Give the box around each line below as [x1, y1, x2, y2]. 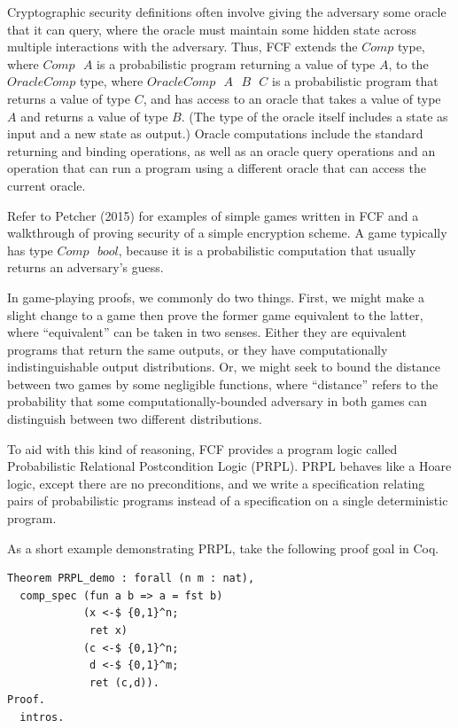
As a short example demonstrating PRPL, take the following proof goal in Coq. [7, 538, 439, 557]
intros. [19, 710, 65, 724]
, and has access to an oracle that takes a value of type [143, 89, 441, 107]
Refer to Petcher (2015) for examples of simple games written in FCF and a [7, 206, 419, 224]
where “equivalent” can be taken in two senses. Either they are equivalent [7, 323, 407, 341]
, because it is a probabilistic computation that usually [118, 240, 416, 259]
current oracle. [7, 176, 86, 194]
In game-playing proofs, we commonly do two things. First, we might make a [7, 287, 425, 306]
